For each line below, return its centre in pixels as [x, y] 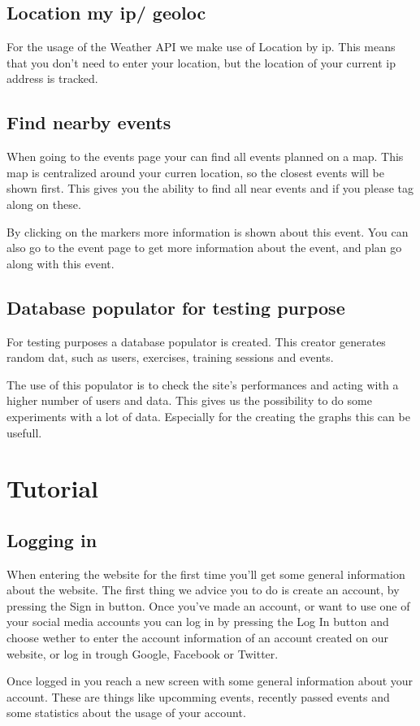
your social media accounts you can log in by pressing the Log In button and [198, 622]
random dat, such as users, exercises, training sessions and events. [170, 357]
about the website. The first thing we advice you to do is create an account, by [203, 590]
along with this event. [61, 263]
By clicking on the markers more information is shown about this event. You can [208, 231]
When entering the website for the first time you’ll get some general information [206, 574]
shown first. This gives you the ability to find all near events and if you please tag [210, 188]
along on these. [44, 204]
